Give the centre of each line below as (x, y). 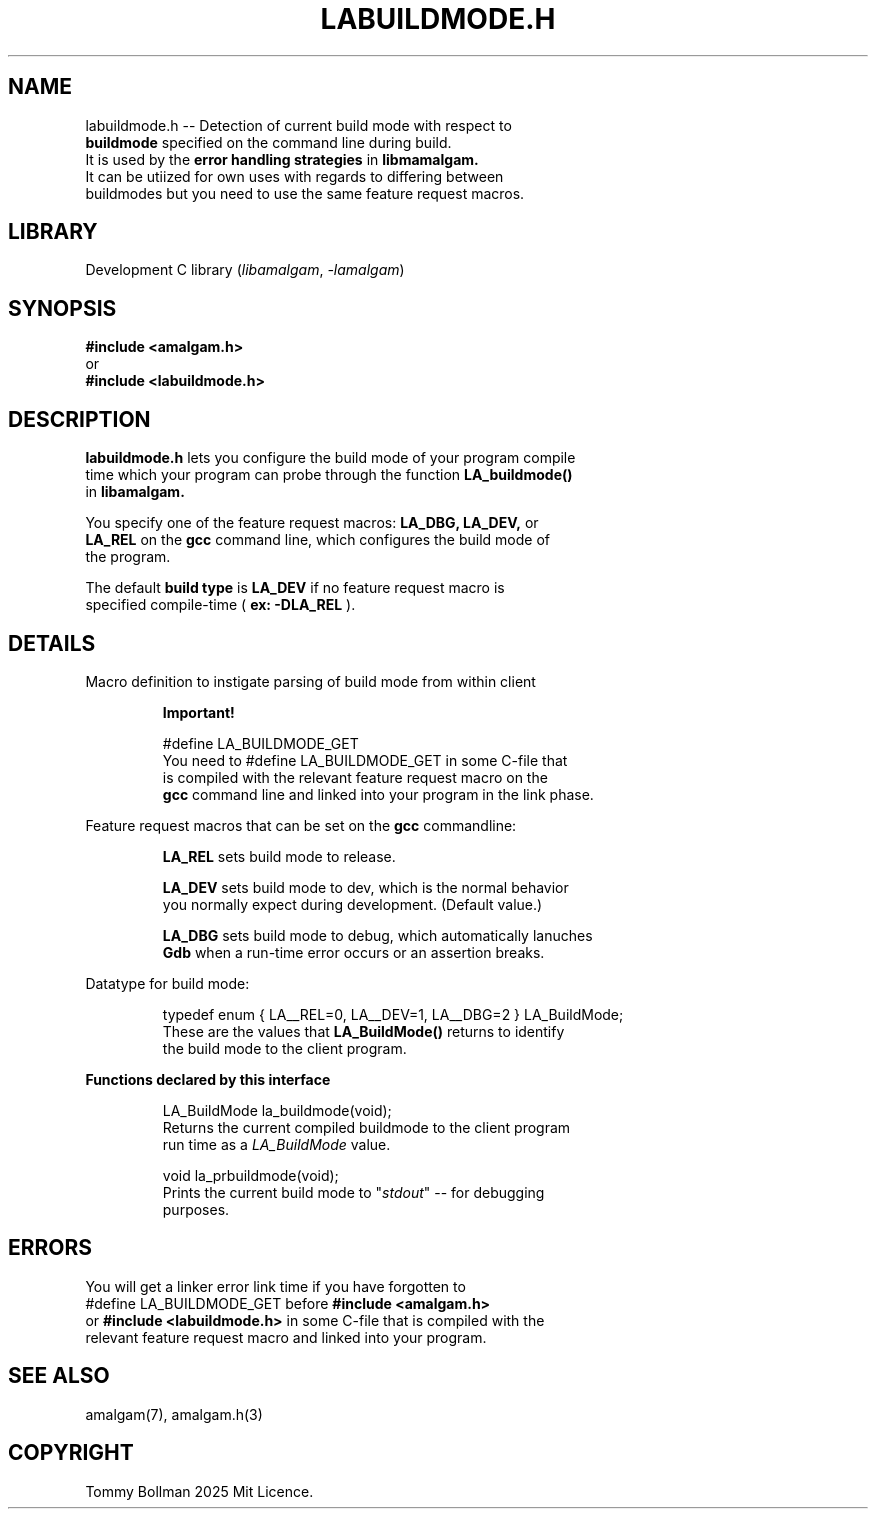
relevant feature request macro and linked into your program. (286, 1337)
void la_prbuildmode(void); (250, 1175)
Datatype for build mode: (167, 983)
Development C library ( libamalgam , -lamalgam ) (245, 270)
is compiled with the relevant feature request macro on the (355, 777)
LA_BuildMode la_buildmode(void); (277, 1110)
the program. (128, 557)
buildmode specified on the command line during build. (268, 142)
